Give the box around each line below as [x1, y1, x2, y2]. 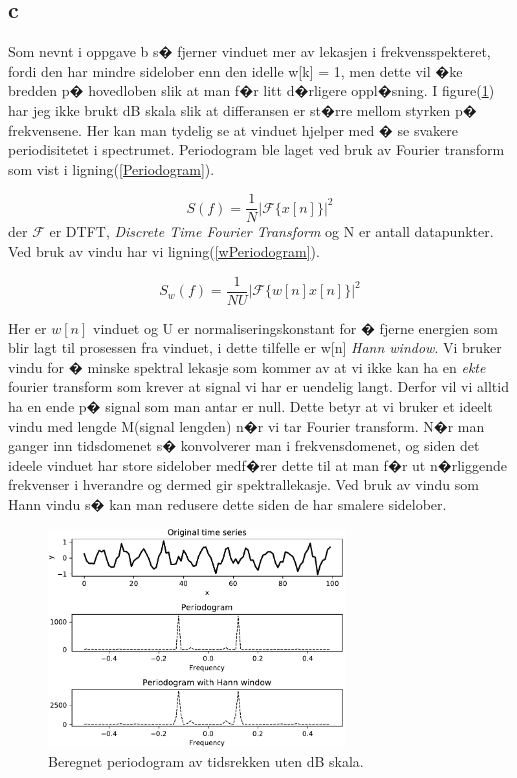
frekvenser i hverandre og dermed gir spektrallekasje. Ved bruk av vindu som [8, 474, 479, 495]
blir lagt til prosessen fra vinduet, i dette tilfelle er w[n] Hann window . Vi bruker [8, 337, 502, 358]
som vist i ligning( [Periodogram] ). [8, 158, 215, 179]
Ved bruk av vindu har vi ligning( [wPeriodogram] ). [8, 241, 320, 262]
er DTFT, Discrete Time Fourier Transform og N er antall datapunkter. [49, 221, 494, 242]
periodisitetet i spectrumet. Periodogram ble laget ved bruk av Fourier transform [8, 139, 505, 160]
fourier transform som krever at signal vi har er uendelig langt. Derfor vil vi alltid [8, 376, 509, 397]
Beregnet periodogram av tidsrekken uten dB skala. [48, 750, 364, 771]
